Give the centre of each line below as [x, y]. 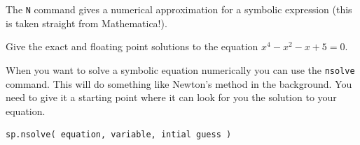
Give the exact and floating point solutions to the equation [132, 46]
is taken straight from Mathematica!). [86, 23]
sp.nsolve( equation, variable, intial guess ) [119, 135]
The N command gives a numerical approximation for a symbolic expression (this [179, 9]
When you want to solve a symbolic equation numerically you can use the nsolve [180, 69]
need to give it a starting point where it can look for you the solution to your [171, 97]
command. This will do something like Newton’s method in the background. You [179, 83]
